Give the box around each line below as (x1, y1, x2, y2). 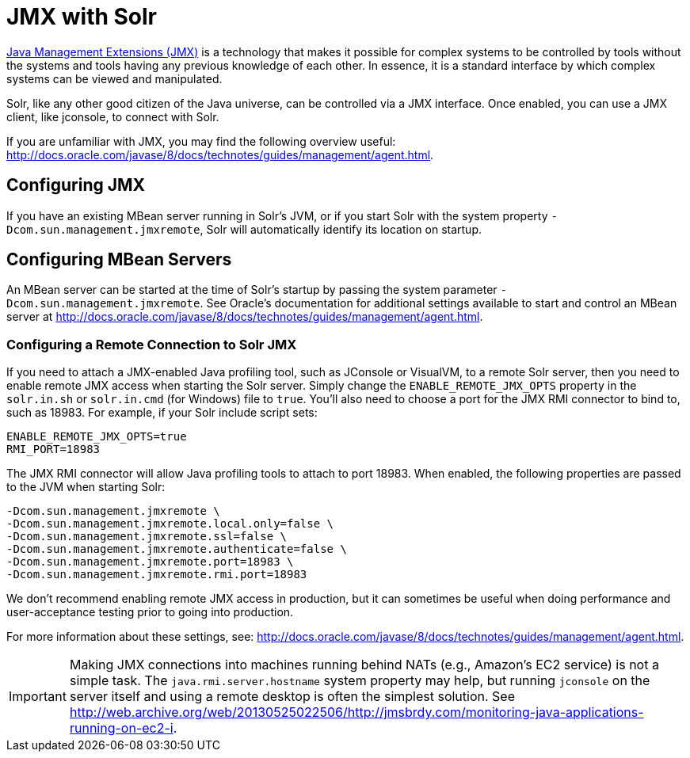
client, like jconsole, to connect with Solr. (6, 109, 219, 124)
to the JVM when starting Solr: (6, 480, 166, 494)
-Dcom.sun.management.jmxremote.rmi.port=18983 (6, 568, 307, 581)
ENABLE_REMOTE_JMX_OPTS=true (6, 430, 187, 444)
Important (9, 688, 67, 705)
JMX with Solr (6, 3, 158, 30)
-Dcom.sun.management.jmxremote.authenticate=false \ (6, 543, 347, 556)
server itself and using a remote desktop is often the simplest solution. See (69, 688, 516, 705)
